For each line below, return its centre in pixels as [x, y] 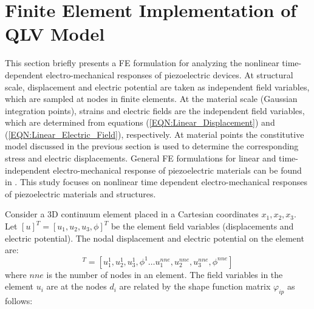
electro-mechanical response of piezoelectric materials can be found [177, 170]
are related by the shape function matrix [195, 286]
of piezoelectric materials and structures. [80, 193]
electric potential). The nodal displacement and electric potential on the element [155, 238]
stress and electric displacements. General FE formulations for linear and [141, 158]
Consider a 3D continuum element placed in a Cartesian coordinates [132, 214]
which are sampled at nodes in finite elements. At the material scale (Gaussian [151, 99]
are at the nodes [77, 286]
